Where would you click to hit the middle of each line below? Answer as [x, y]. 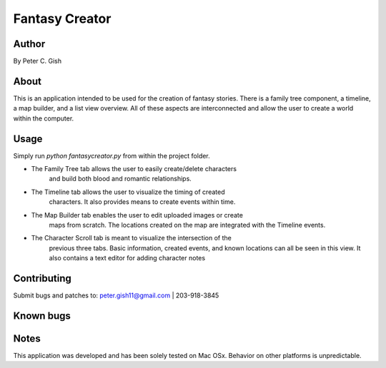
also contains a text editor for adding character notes [127, 258]
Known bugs [42, 316]
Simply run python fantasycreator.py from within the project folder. [112, 155]
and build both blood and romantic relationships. [120, 179]
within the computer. [44, 118]
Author [29, 44]
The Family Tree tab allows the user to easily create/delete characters [134, 169]
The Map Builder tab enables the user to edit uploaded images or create [137, 215]
